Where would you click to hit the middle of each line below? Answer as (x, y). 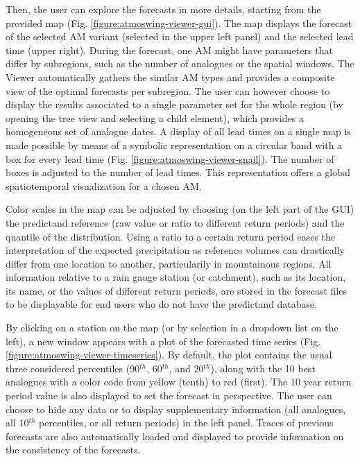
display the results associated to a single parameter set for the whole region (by (174, 104)
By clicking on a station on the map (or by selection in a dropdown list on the (172, 328)
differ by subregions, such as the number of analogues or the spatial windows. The (180, 63)
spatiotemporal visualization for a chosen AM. (104, 185)
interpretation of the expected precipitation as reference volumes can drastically (175, 250)
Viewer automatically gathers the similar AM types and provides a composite (170, 77)
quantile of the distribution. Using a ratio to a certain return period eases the (171, 236)
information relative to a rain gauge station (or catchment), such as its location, (176, 277)
